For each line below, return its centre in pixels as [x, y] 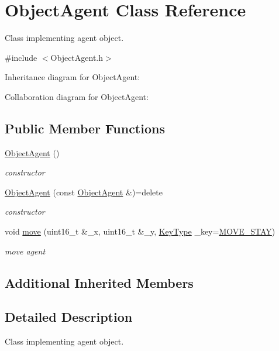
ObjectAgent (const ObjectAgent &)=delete [84, 192]
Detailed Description [69, 317]
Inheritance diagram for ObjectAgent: [73, 77]
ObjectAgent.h [77, 57]
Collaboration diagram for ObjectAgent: [77, 96]
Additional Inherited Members [99, 282]
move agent [25, 251]
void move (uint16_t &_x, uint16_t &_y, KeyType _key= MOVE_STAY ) [140, 231]
